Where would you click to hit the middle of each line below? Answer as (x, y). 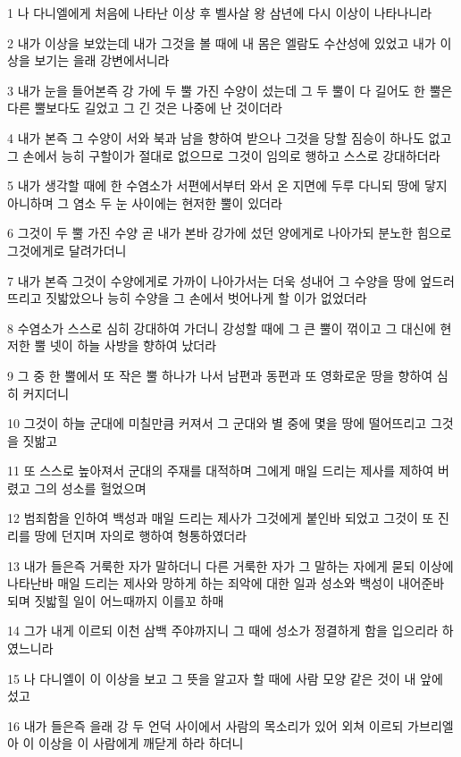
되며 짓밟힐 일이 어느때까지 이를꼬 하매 (116, 600)
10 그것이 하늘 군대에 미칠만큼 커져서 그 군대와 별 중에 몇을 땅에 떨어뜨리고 (217, 423)
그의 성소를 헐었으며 (90, 488)
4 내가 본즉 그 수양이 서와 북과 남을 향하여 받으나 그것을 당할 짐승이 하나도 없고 (230, 137)
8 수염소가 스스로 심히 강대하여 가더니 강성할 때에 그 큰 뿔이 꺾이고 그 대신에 (222, 328)
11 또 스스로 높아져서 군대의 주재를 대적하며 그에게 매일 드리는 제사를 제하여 (221, 471)
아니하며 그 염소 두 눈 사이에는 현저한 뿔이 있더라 (145, 202)
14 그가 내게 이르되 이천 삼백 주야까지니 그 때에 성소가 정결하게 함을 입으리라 (223, 631)
